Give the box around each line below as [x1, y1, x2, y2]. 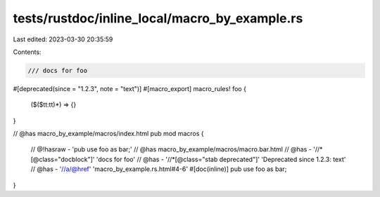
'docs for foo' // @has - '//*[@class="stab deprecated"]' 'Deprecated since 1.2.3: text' [96, 155, 346, 163]
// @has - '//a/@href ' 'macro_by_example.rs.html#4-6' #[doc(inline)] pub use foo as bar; [30, 165, 287, 173]
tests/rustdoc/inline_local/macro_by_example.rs [13, 11, 303, 26]
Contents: [13, 48, 42, 56]
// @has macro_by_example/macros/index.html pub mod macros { [13, 130, 204, 138]
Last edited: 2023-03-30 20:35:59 [13, 35, 113, 43]
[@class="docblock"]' [30, 155, 95, 163]
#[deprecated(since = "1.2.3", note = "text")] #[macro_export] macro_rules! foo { [13, 84, 246, 93]
